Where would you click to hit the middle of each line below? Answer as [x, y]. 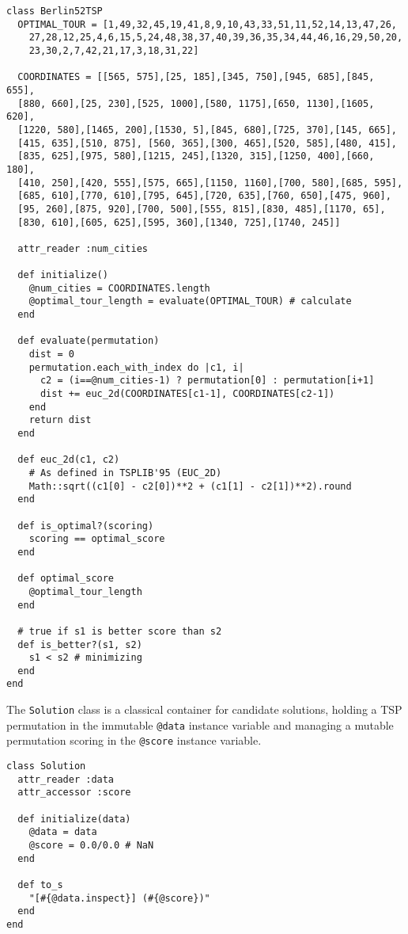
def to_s [40, 885]
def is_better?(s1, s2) [80, 644]
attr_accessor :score [74, 793]
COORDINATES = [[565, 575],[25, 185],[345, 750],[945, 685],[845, [196, 77]
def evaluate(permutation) [89, 341]
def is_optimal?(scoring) [86, 526]
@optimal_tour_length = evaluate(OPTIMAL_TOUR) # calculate [190, 301]
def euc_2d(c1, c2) [69, 460]
